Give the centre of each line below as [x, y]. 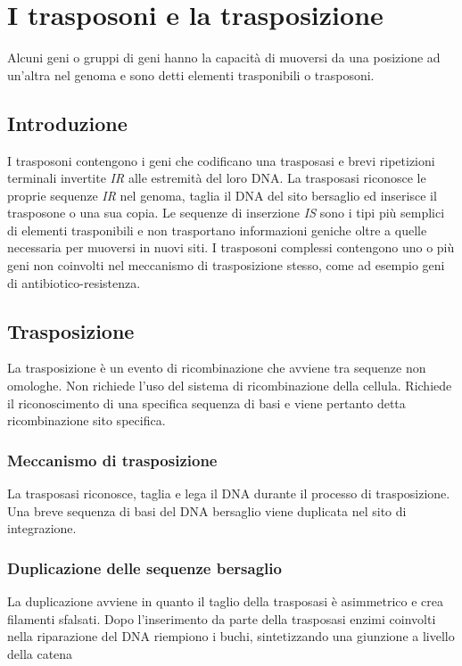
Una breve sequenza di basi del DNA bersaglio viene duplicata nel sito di [207, 510]
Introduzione [67, 123]
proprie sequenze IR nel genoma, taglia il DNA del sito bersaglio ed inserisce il [222, 195]
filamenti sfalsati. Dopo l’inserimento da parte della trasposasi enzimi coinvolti [222, 618]
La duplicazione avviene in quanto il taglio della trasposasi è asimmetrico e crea [226, 601]
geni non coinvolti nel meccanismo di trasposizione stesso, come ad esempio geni [226, 265]
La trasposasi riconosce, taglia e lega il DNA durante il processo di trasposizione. [229, 493]
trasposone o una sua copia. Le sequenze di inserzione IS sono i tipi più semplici [226, 213]
